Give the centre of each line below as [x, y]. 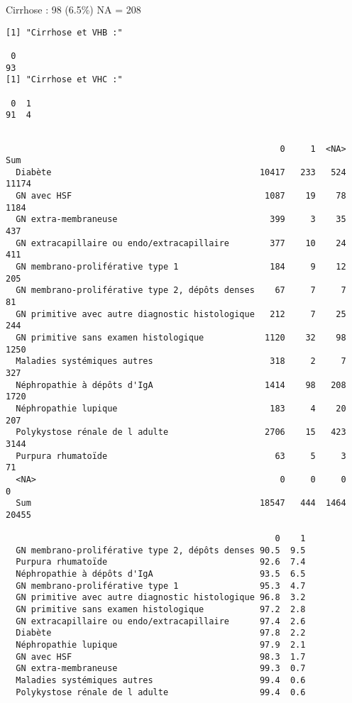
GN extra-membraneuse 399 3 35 [181, 220]
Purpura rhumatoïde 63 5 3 [181, 456]
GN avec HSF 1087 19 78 [181, 196]
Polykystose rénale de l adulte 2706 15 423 [181, 432]
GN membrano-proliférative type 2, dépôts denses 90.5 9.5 [161, 550]
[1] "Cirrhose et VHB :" [64, 32]
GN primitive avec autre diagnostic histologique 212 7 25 [181, 314]
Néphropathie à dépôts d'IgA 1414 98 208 [181, 385]
